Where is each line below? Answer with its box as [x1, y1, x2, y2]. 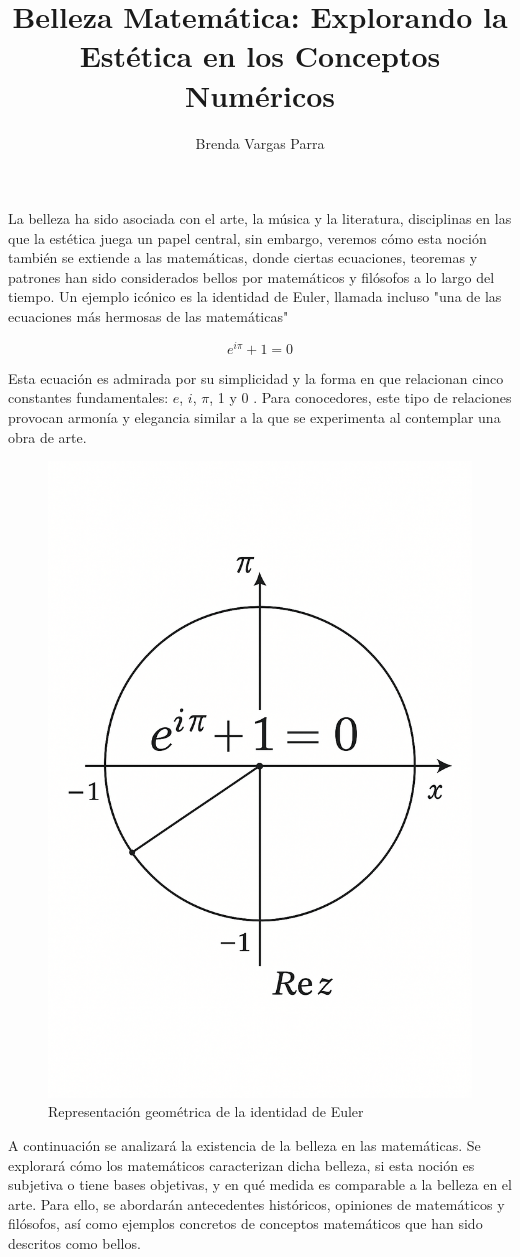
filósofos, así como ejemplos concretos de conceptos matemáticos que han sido [8, 1213, 483, 1234]
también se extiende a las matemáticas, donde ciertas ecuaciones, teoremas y [8, 247, 478, 268]
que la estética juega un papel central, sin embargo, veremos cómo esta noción [8, 227, 487, 248]
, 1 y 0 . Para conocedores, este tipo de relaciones [209, 387, 512, 408]
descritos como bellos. [8, 1232, 141, 1253]
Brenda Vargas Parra [195, 132, 325, 153]
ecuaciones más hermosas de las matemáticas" [8, 306, 289, 327]
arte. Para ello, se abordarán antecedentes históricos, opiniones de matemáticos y [8, 1193, 505, 1214]
